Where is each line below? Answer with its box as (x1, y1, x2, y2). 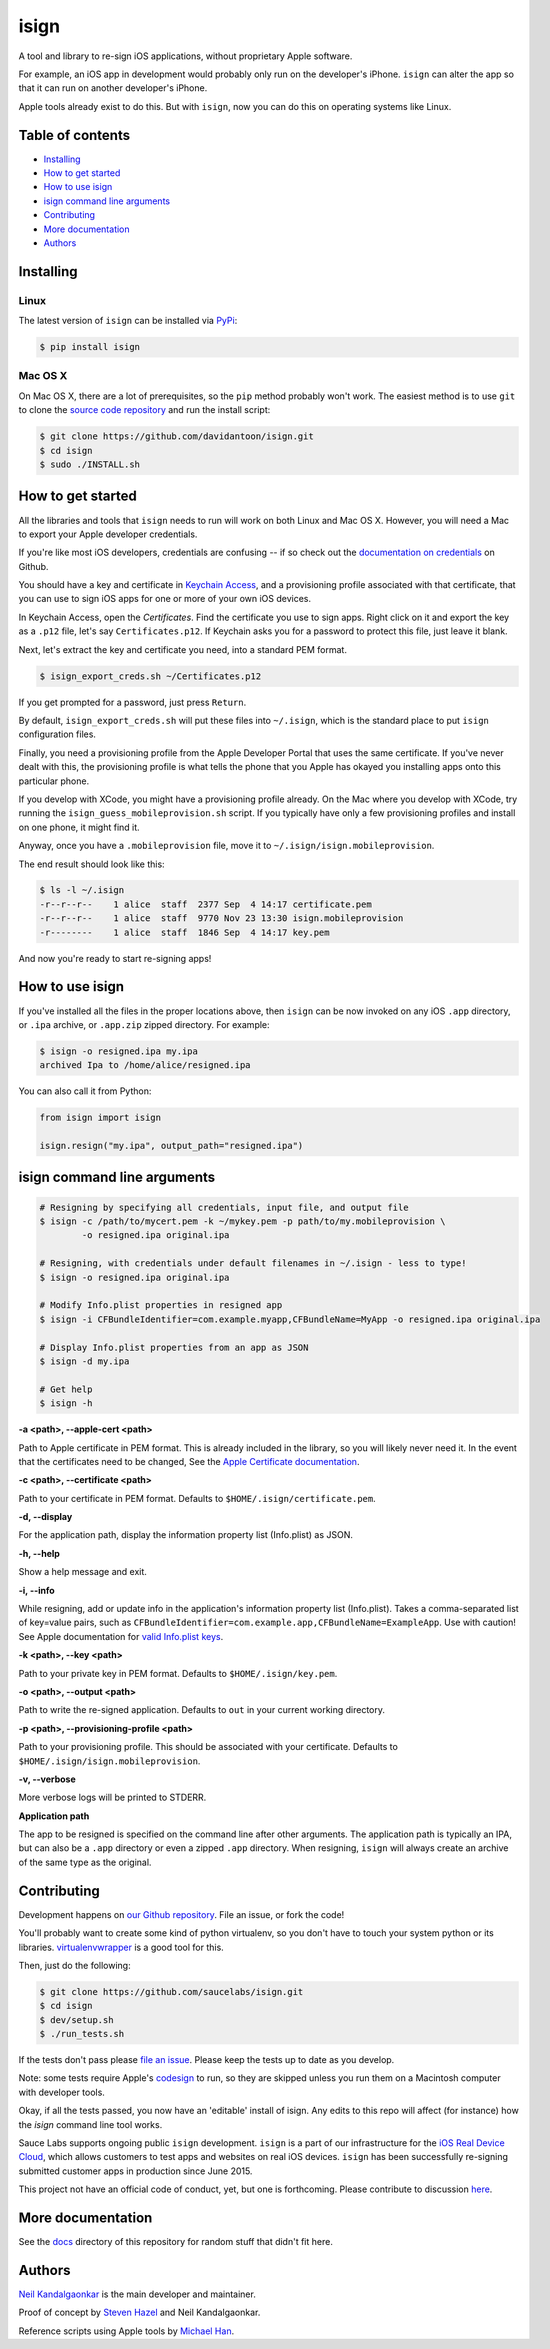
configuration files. (18, 728, 97, 740)
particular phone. (18, 775, 90, 787)
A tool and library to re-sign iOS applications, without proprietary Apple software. (18, 50, 353, 62)
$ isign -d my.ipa (39, 1355, 130, 1367)
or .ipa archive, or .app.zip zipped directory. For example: (18, 1018, 270, 1030)
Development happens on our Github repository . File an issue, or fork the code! (18, 1908, 345, 1920)
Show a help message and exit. (18, 1566, 147, 1578)
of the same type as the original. (18, 1856, 152, 1868)
